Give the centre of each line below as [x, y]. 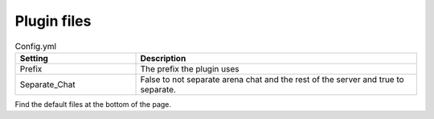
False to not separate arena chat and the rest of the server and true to [272, 79]
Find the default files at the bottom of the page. [93, 104]
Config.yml [35, 46]
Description [163, 58]
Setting [34, 58]
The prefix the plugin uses [190, 68]
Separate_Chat [47, 84]
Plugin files [53, 21]
